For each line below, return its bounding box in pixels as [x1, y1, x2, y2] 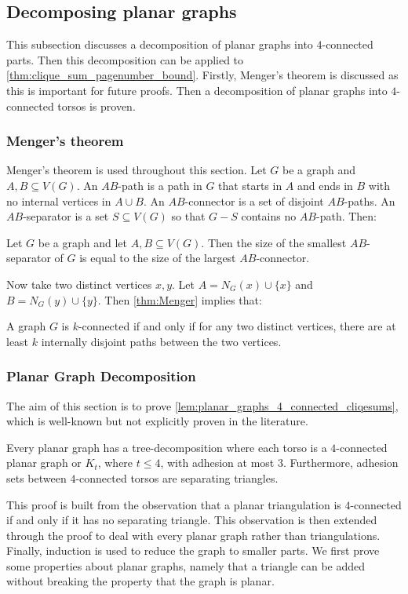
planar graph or [6, 454, 82, 471]
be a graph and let [38, 234, 127, 250]
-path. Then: [315, 208, 377, 224]
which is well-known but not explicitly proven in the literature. [6, 413, 308, 429]
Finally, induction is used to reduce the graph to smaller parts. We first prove [6, 542, 380, 559]
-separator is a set [23, 208, 109, 224]
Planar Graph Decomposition [6, 366, 196, 386]
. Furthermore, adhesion [282, 454, 399, 471]
